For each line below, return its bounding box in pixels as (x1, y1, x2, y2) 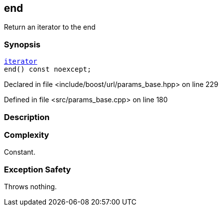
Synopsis (4, 39, 40, 49)
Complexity (4, 129, 49, 140)
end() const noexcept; (4, 65, 92, 74)
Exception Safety (4, 164, 71, 174)
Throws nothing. (4, 182, 57, 191)
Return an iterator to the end (4, 23, 96, 32)
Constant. (4, 148, 36, 157)
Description (4, 112, 50, 122)
